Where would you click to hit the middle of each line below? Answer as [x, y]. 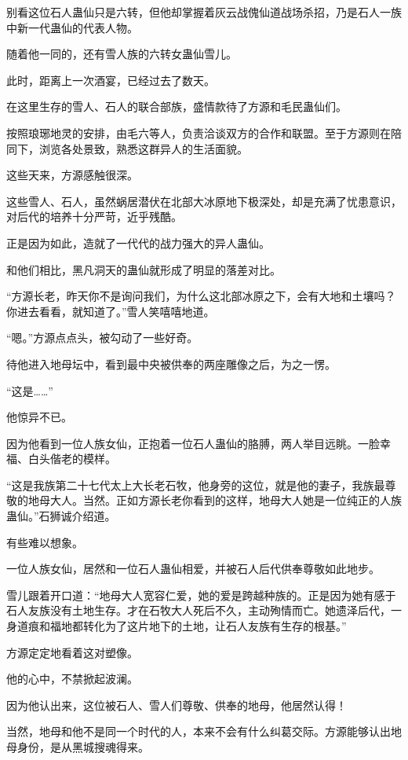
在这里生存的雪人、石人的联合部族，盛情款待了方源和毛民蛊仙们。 [177, 106]
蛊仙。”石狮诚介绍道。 [61, 516]
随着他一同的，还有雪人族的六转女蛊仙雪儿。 [122, 54]
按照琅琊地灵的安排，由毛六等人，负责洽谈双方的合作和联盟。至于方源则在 [199, 132]
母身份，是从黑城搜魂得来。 [78, 747]
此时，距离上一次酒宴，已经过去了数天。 [111, 80]
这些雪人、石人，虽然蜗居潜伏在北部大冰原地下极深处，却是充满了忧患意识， [204, 201]
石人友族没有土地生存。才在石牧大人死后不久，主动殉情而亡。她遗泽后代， [199, 610]
